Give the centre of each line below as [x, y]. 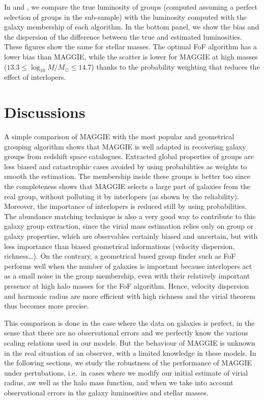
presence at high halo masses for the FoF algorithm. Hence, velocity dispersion [127, 285]
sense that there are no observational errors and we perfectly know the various [126, 333]
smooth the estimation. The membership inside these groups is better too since [127, 176]
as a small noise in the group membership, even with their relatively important [127, 276]
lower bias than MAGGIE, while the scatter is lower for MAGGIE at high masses [131, 56]
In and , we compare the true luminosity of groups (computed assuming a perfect [131, 7]
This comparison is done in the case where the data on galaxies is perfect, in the [129, 322]
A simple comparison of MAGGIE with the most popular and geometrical [119, 136]
